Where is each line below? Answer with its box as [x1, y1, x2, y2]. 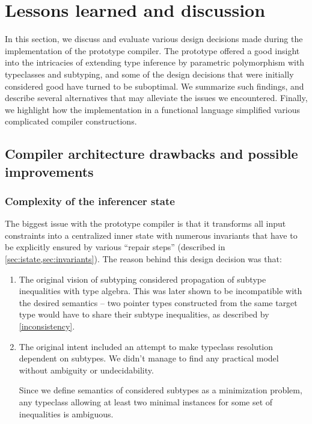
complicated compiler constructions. [5, 115, 137, 128]
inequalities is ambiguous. [19, 407, 114, 420]
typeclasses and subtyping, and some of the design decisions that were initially [5, 67, 294, 80]
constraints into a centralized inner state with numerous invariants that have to [5, 229, 298, 241]
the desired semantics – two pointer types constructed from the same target [19, 296, 298, 309]
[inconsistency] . [19, 320, 75, 333]
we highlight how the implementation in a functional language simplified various [5, 103, 301, 115]
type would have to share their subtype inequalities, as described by [19, 308, 269, 321]
